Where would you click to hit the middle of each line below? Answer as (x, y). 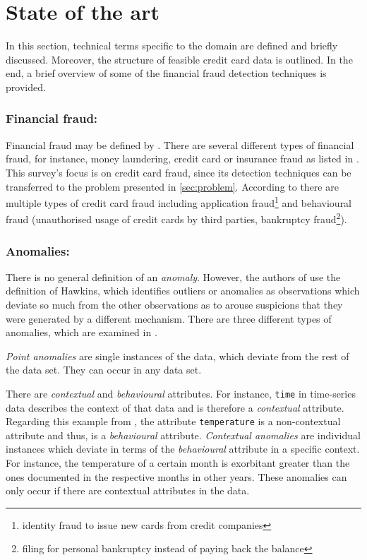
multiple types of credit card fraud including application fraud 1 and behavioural (179, 202)
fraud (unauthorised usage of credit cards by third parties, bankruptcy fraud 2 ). (176, 218)
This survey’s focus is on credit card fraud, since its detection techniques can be (179, 172)
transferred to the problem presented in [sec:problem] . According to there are (172, 186)
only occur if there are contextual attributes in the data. (128, 490)
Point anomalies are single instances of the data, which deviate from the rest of (178, 356)
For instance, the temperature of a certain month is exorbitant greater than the (178, 463)
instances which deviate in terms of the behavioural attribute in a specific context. (183, 449)
